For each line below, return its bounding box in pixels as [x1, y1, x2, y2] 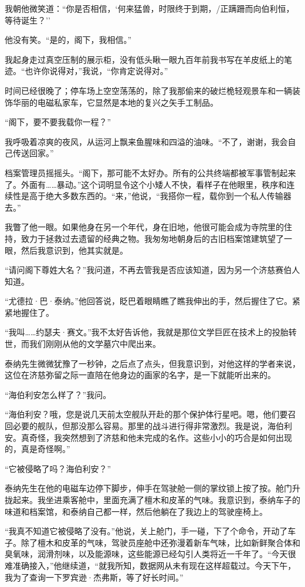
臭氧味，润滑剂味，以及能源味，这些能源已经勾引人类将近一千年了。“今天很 [5, 548, 296, 560]
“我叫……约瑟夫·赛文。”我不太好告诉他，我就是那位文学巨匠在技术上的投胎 [5, 326, 289, 338]
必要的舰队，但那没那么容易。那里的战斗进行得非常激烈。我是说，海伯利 [12, 420, 292, 432]
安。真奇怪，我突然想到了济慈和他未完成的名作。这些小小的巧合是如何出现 [5, 431, 292, 443]
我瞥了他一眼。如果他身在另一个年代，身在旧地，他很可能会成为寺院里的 [5, 221, 284, 233]
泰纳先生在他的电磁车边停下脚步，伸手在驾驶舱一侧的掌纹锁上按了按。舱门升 [5, 482, 300, 494]
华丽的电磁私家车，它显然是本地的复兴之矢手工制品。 [12, 96, 218, 108]
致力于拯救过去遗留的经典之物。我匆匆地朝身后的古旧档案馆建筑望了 [21, 232, 284, 244]
